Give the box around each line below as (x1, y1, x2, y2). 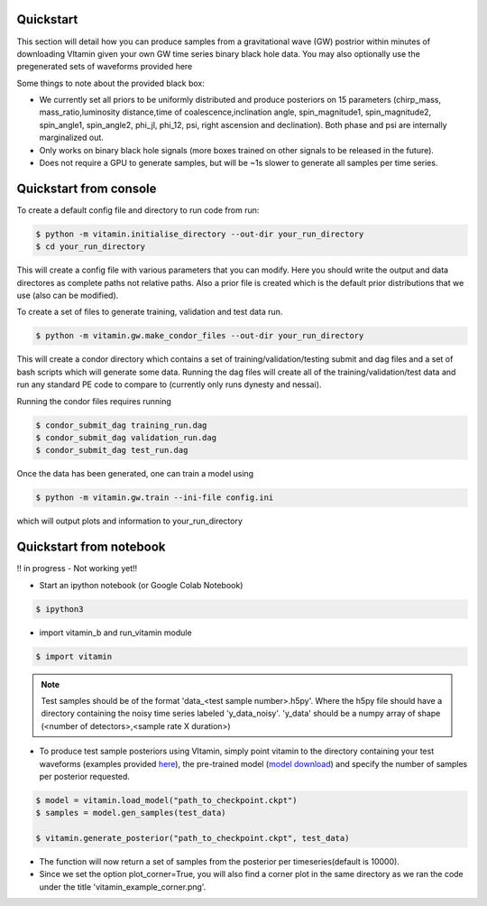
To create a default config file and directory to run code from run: (16, 204, 260, 216)
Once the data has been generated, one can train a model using (16, 468, 254, 479)
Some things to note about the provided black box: (16, 78, 205, 88)
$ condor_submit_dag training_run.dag (35, 420, 207, 430)
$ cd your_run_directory (35, 242, 146, 252)
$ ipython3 (35, 604, 84, 614)
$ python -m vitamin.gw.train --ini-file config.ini (35, 493, 274, 503)
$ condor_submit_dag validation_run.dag (35, 432, 216, 442)
